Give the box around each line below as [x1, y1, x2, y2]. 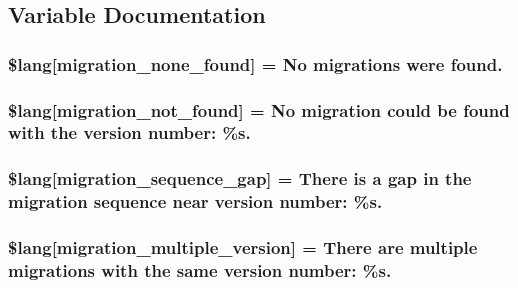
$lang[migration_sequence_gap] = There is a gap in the [8, 166, 472, 191]
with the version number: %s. [8, 120, 251, 145]
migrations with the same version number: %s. [8, 258, 392, 282]
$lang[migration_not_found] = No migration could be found [8, 97, 510, 122]
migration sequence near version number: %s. [8, 189, 383, 214]
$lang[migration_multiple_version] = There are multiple [8, 235, 478, 260]
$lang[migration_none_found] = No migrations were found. [8, 51, 503, 76]
